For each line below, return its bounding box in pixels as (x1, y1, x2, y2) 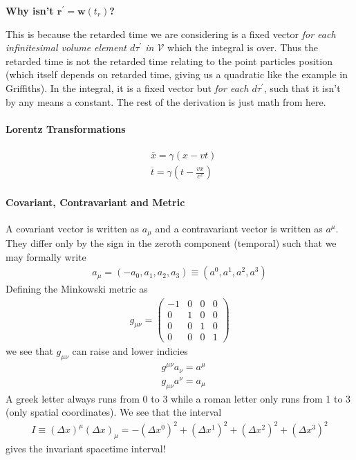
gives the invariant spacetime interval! (6, 441, 166, 456)
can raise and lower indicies (72, 344, 188, 358)
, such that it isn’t (263, 80, 341, 95)
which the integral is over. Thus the (167, 40, 319, 55)
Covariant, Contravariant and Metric (6, 194, 185, 209)
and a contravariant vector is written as (155, 221, 323, 235)
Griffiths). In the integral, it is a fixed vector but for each (6, 80, 249, 95)
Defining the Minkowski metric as (6, 282, 148, 296)
